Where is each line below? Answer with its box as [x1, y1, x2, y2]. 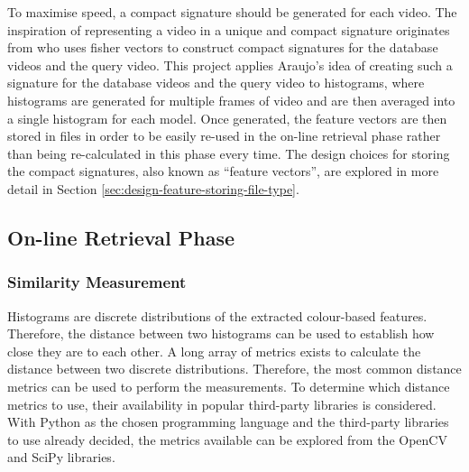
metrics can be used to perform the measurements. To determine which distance [7, 376, 450, 395]
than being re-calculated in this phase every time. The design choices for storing [7, 143, 450, 162]
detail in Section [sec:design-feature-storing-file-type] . [7, 179, 299, 198]
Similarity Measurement [7, 271, 187, 293]
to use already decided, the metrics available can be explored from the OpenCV [7, 430, 447, 449]
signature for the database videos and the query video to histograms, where [7, 73, 425, 92]
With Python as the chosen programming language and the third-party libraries [7, 412, 449, 431]
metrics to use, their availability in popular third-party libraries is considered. [7, 394, 437, 413]
